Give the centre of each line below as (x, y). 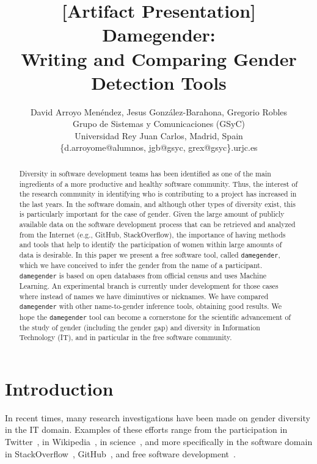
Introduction (59, 388)
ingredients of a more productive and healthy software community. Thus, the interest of (158, 183)
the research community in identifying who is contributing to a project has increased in (158, 194)
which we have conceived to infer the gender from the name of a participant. (141, 265)
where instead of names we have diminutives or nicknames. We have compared (144, 296)
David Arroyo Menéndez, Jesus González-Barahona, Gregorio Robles (159, 111)
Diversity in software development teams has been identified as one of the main (145, 173)
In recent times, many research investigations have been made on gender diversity (158, 417)
